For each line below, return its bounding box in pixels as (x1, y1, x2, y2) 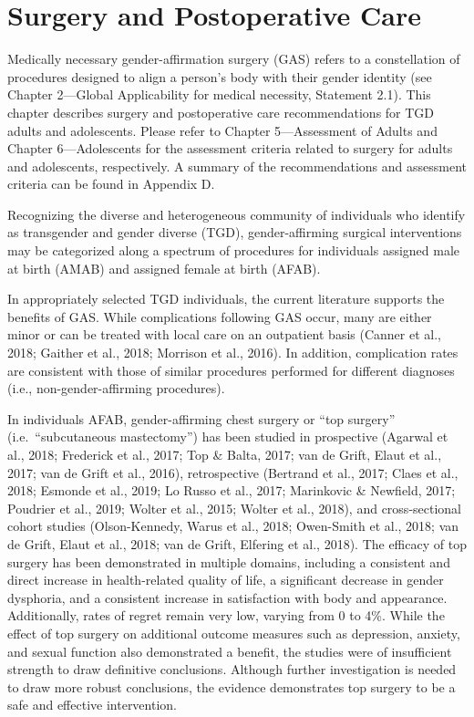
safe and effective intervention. (7, 695, 177, 714)
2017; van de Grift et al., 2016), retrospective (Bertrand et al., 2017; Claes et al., (7, 462, 459, 482)
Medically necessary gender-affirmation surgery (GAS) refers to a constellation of (7, 49, 460, 68)
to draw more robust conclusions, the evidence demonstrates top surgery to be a (7, 677, 456, 696)
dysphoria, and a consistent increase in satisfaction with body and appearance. (7, 587, 448, 607)
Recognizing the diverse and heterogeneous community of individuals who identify (7, 204, 466, 223)
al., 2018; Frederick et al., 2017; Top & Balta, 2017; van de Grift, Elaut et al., (7, 445, 442, 463)
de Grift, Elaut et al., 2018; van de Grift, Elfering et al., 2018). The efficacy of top (7, 534, 467, 553)
